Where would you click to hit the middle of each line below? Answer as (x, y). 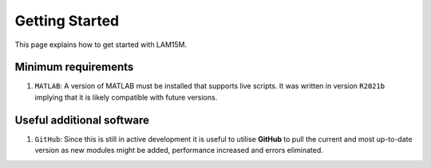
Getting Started (67, 21)
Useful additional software (82, 120)
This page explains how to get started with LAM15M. (101, 45)
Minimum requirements (74, 67)
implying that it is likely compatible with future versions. (126, 97)
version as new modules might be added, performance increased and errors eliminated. (179, 150)
